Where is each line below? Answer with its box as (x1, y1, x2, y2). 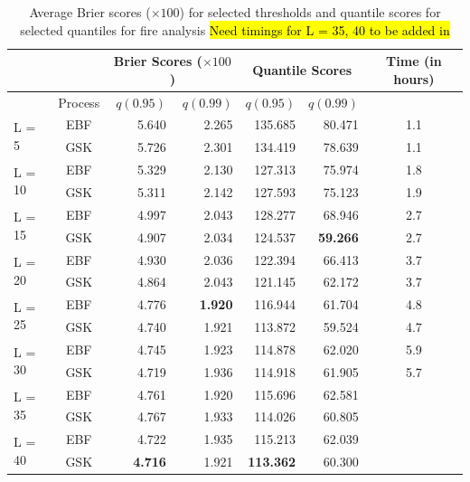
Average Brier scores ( (29, 3, 151, 21)
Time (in (386, 52, 442, 71)
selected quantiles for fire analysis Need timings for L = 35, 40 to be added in (20, 20, 450, 39)
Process (58, 92, 100, 111)
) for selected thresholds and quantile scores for (179, 3, 441, 21)
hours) (393, 69, 435, 88)
